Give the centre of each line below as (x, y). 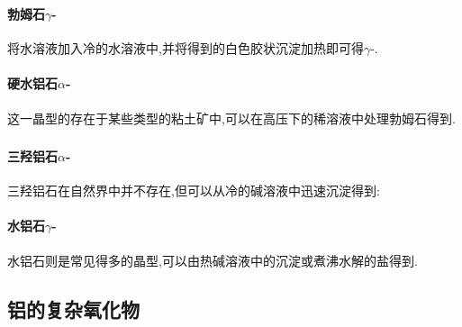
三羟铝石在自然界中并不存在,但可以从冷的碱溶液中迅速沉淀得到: (194, 191)
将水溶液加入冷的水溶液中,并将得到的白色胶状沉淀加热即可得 (186, 48)
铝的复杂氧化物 (73, 309)
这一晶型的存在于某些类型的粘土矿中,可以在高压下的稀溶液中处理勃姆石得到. (231, 118)
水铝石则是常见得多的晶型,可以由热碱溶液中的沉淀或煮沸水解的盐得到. (213, 260)
